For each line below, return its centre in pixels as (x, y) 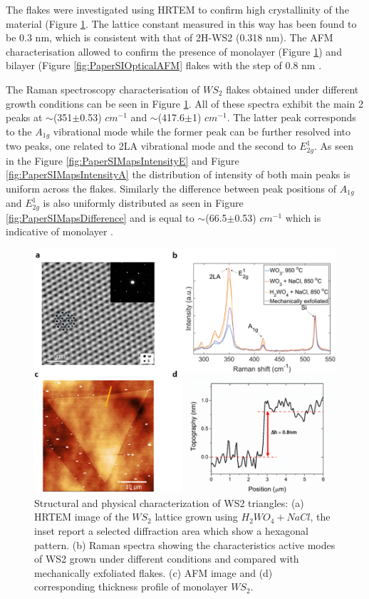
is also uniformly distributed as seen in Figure (143, 203)
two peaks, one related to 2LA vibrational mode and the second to (151, 146)
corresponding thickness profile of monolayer (131, 587)
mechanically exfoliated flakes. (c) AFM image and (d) (154, 572)
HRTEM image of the (82, 517)
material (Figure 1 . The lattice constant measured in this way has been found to (181, 23)
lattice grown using (196, 517)
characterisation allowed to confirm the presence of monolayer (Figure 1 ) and (174, 51)
